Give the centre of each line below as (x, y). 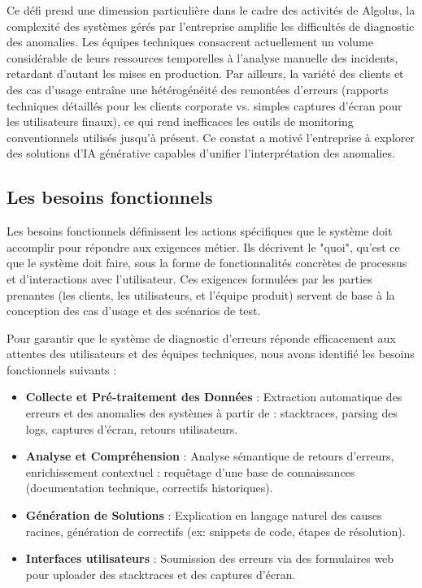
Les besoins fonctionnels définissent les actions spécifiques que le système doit (200, 231)
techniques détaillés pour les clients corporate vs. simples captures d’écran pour (204, 105)
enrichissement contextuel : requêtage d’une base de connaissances (190, 471)
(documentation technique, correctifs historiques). (149, 488)
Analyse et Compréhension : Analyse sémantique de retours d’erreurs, (210, 456)
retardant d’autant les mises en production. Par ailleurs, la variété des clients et (205, 73)
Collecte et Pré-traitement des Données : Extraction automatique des (214, 397)
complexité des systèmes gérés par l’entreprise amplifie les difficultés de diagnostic (211, 26)
